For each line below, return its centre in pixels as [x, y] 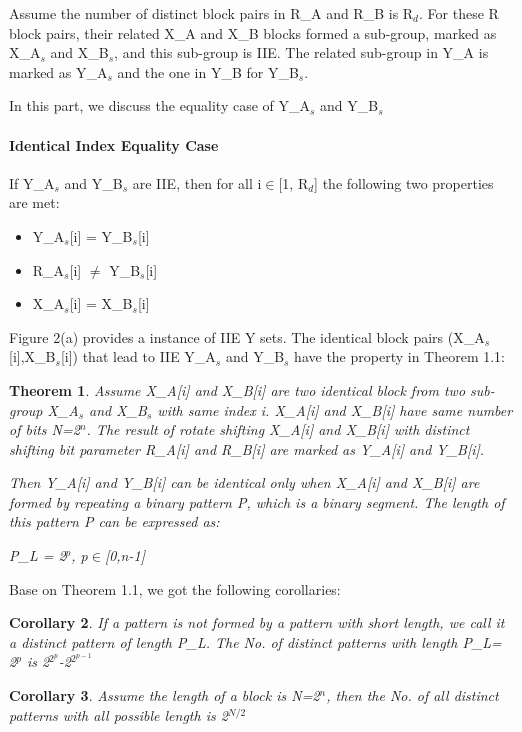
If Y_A [32, 182]
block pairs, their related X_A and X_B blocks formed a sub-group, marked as [253, 32]
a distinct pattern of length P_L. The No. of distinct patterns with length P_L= [255, 641]
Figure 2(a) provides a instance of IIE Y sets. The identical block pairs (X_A [247, 336]
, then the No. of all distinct [412, 695]
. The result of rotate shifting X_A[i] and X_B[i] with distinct [278, 429]
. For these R [459, 13]
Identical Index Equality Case [114, 144]
